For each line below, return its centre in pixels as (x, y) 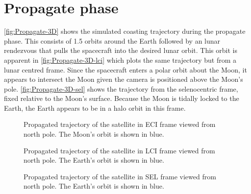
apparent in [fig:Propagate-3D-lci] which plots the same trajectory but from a (120, 60)
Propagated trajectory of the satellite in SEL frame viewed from (120, 176)
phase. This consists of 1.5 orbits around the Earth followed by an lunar (112, 40)
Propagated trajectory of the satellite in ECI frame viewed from (120, 124)
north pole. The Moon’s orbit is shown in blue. (94, 134)
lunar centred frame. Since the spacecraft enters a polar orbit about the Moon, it (125, 69)
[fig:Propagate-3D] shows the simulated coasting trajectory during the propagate (125, 31)
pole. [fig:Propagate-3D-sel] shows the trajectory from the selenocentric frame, (121, 88)
